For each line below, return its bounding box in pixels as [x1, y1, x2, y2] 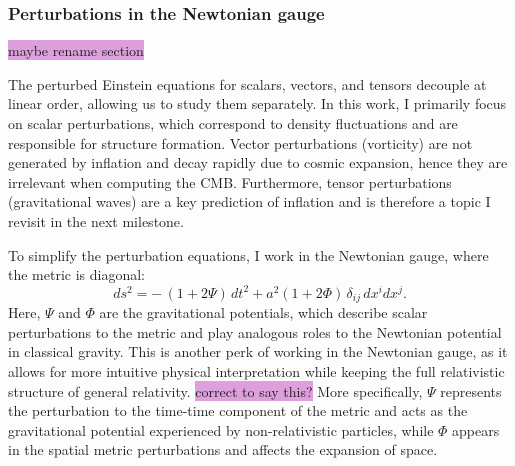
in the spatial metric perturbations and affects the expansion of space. [8, 439, 438, 460]
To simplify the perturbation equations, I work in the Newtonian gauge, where [8, 244, 489, 265]
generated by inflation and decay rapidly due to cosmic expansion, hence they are [8, 152, 508, 173]
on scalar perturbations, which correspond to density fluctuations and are [8, 113, 458, 133]
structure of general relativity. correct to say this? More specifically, [8, 380, 423, 401]
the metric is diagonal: [8, 264, 146, 285]
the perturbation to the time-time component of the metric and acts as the [8, 400, 468, 421]
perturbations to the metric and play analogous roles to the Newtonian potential [8, 321, 502, 342]
